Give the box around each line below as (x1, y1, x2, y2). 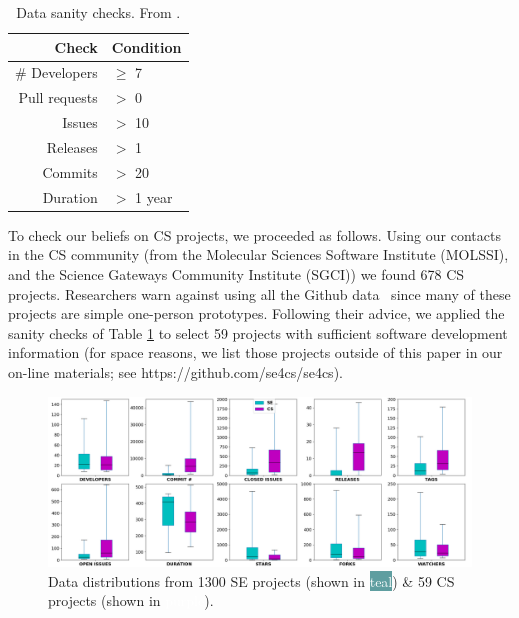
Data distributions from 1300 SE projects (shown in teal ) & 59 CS (48, 570, 455, 591)
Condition (111, 36, 182, 57)
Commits (42, 161, 98, 182)
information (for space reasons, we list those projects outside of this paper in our (8, 342, 503, 363)
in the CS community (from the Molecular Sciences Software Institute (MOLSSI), (8, 244, 509, 265)
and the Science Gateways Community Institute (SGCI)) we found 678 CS (8, 263, 465, 284)
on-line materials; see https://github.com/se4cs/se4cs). (8, 361, 343, 382)
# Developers (15, 62, 98, 83)
